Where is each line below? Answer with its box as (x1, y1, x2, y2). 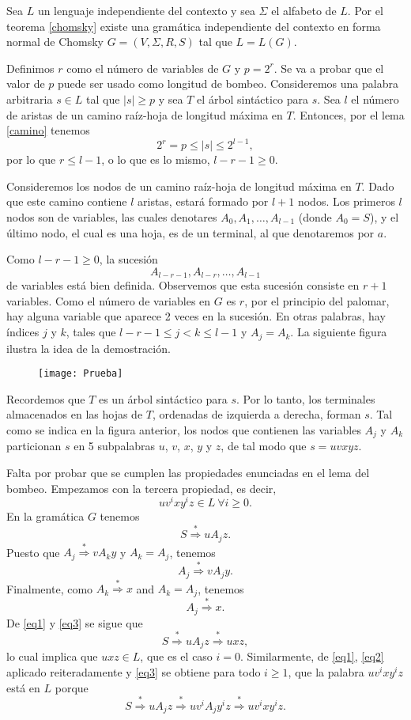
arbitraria (6, 90, 53, 107)
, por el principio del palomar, (244, 292, 390, 309)
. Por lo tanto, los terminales (236, 390, 375, 407)
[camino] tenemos (6, 122, 90, 138)
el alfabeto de (271, 2, 337, 18)
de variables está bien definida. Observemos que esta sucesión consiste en (6, 277, 360, 294)
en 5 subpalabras (74, 438, 156, 454)
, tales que (66, 324, 116, 340)
